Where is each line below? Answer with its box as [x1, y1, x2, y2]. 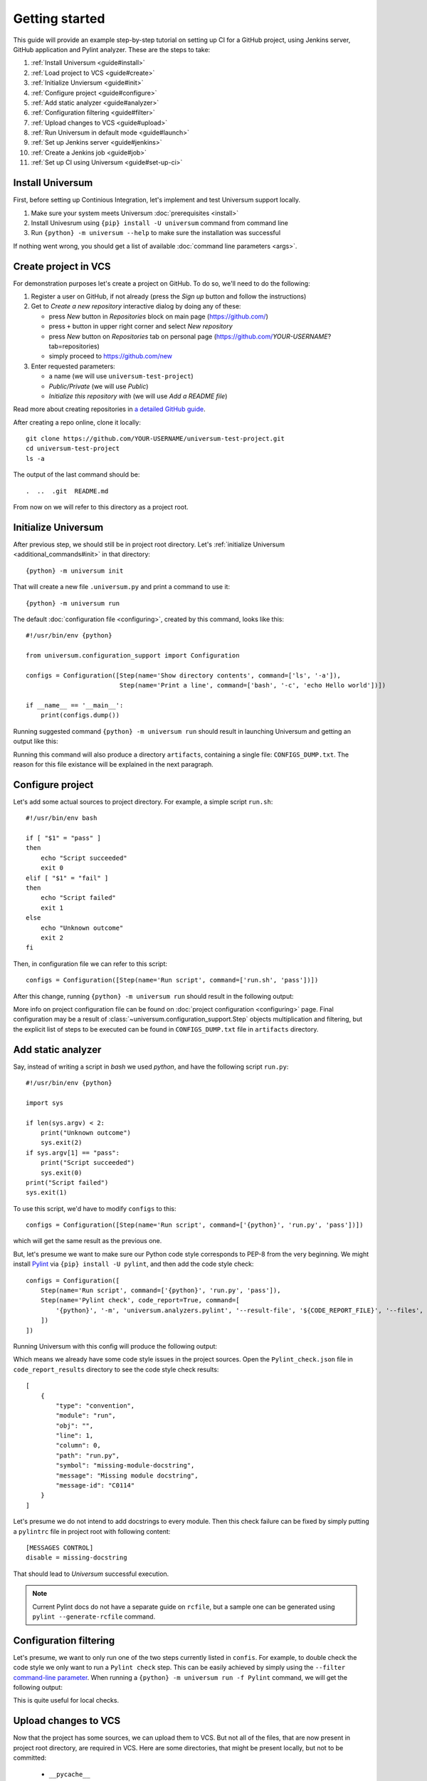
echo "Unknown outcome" [40, 923, 124, 932]
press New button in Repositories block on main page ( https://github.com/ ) [48, 312, 268, 321]
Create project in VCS [13, 260, 111, 272]
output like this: [13, 737, 58, 746]
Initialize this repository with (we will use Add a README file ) [48, 392, 228, 400]
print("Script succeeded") [40, 1158, 135, 1167]
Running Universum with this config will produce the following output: [13, 1341, 217, 1350]
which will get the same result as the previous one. [13, 1237, 162, 1245]
